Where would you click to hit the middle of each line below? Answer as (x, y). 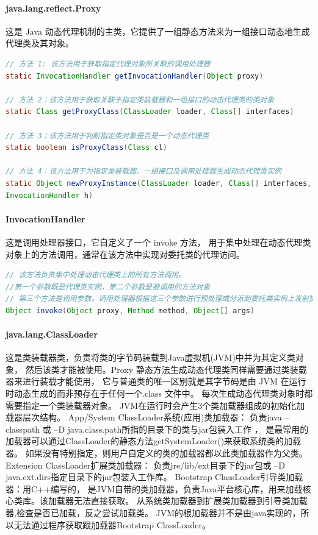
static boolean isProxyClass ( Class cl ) (86, 148)
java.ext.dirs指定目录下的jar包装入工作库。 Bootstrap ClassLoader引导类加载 (154, 477)
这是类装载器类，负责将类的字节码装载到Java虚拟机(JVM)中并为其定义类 (150, 357)
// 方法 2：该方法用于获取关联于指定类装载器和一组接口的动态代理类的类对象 (140, 100)
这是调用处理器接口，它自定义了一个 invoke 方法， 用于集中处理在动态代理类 (158, 242)
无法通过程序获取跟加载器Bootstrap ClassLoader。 (112, 524)
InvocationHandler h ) (49, 195)
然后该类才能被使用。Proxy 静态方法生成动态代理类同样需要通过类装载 (166, 369)
